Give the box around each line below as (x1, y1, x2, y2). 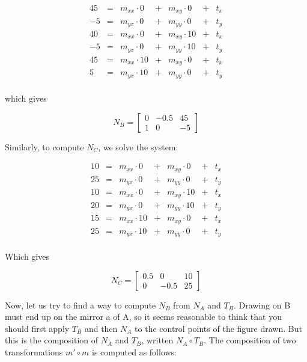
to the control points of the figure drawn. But (135, 322, 302, 334)
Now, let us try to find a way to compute (5, 298, 156, 311)
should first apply (5, 322, 70, 334)
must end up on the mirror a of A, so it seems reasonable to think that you (5, 310, 282, 323)
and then (84, 322, 118, 334)
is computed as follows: (92, 346, 177, 358)
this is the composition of (5, 334, 99, 346)
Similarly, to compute (5, 140, 84, 153)
